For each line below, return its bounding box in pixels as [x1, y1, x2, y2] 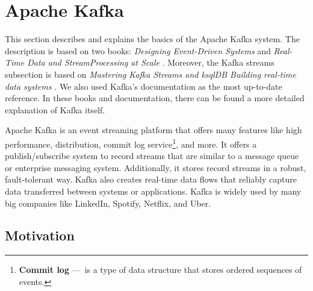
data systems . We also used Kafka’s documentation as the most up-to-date [5, 80, 282, 92]
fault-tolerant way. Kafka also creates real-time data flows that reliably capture [5, 173, 297, 186]
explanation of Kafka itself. [5, 103, 105, 116]
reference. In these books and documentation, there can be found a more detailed [5, 92, 305, 104]
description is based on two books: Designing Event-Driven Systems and [5, 44, 271, 57]
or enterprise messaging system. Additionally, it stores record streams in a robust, [5, 161, 306, 174]
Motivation [5, 226, 75, 245]
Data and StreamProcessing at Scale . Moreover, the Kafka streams [27, 56, 274, 69]
